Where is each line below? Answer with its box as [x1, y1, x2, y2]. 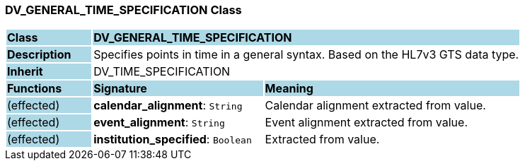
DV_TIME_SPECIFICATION [93, 64, 231, 79]
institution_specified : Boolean [93, 132, 252, 147]
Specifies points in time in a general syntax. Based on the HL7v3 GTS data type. [93, 47, 519, 62]
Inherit [7, 64, 43, 79]
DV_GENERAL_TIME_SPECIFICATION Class [5, 3, 242, 17]
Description [7, 47, 71, 62]
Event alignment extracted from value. [265, 115, 468, 130]
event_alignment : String [93, 115, 225, 130]
